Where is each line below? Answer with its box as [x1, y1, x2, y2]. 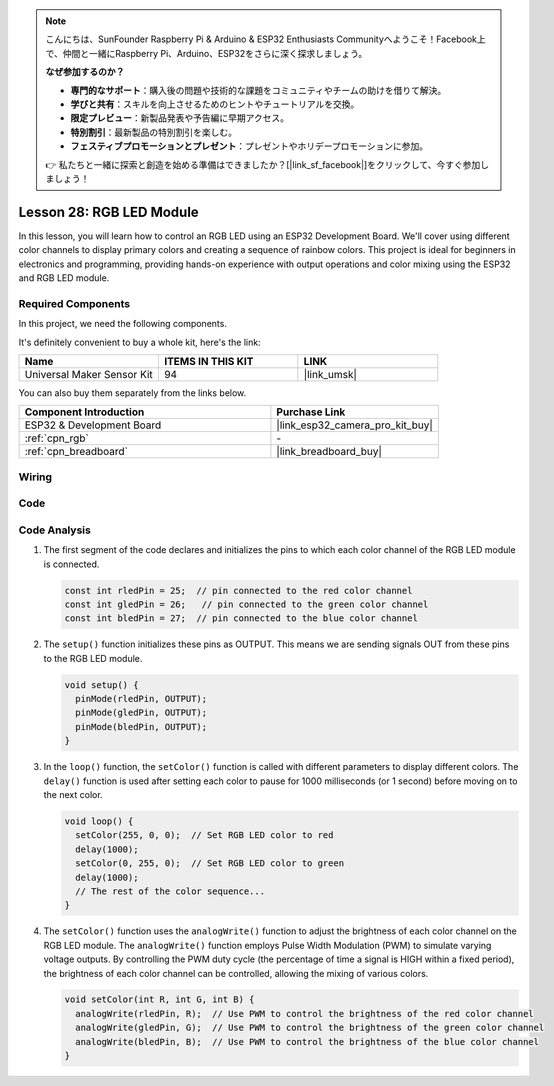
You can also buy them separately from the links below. [18, 386, 247, 399]
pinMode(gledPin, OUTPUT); [75, 707, 208, 719]
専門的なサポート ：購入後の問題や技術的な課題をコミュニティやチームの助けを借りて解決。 [70, 84, 447, 96]
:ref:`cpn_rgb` [24, 431, 89, 445]
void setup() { [64, 679, 139, 690]
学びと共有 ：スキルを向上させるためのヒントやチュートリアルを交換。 [70, 98, 360, 110]
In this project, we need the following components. [18, 318, 227, 330]
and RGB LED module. [18, 271, 110, 284]
